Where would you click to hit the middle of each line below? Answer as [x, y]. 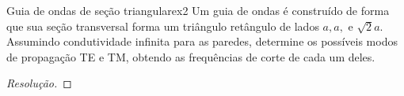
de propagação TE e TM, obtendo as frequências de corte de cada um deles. [191, 56]
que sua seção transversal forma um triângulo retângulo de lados [163, 26]
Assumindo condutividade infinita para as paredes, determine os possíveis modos [202, 41]
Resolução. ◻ [39, 83]
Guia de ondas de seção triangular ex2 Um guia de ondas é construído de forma [198, 10]
